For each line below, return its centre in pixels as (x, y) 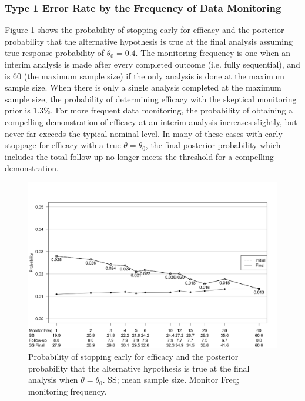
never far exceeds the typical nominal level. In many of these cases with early (144, 133)
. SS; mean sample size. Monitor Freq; (171, 380)
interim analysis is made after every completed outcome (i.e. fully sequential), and (152, 64)
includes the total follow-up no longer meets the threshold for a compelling (139, 156)
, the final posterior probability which (213, 145)
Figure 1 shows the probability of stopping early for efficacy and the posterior (145, 30)
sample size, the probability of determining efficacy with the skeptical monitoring (151, 98)
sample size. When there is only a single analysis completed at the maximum (143, 87)
